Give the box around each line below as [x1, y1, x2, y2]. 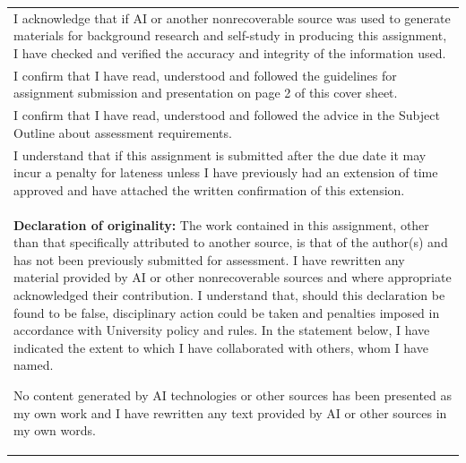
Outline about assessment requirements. [13, 123, 232, 141]
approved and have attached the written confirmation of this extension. [13, 180, 405, 199]
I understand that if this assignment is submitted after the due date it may [13, 145, 427, 164]
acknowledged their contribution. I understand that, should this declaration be [13, 286, 445, 304]
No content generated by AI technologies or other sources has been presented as [13, 386, 453, 405]
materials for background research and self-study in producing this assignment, [13, 26, 447, 45]
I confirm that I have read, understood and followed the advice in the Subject [13, 106, 440, 124]
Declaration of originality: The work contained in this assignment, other [13, 215, 429, 234]
